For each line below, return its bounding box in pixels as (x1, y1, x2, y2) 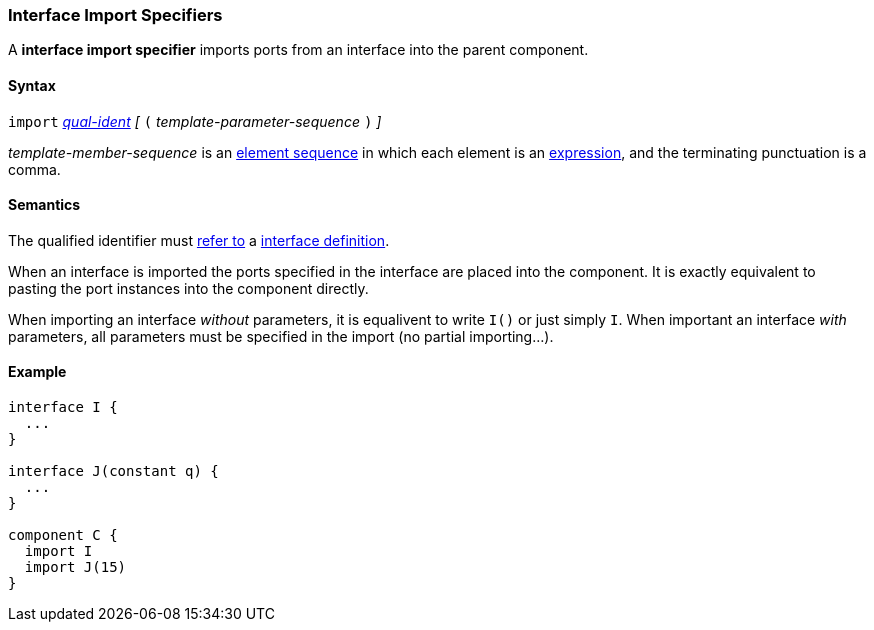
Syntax (8, 76, 56, 94)
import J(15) (24, 559, 127, 576)
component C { (8, 527, 118, 544)
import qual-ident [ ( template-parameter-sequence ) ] (8, 112, 382, 130)
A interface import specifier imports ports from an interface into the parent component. (8, 41, 589, 59)
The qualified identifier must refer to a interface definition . (8, 231, 390, 249)
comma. (8, 160, 61, 178)
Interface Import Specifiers (8, 5, 223, 25)
